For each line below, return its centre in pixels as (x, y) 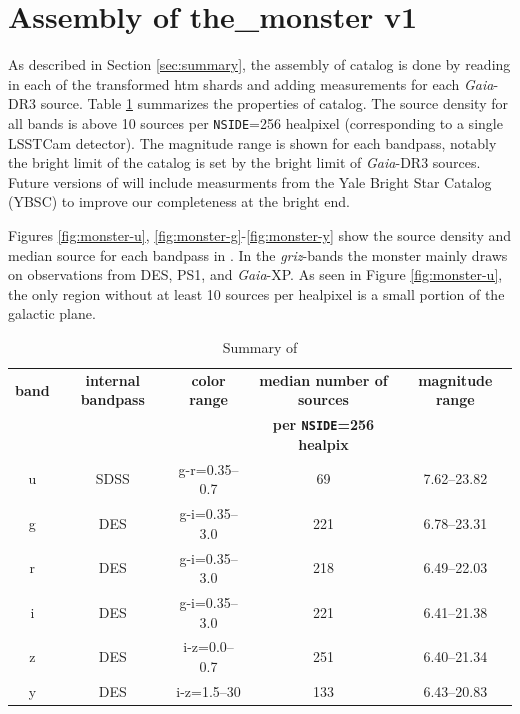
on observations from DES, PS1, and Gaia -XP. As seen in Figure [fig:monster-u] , (255, 274)
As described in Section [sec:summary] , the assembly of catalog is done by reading (259, 64)
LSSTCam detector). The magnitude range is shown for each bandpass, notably (252, 142)
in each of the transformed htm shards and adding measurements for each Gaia (251, 83)
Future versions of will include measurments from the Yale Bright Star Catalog (250, 181)
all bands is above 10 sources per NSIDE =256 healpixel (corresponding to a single (255, 122)
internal (112, 379)
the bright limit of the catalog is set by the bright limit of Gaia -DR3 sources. (244, 162)
